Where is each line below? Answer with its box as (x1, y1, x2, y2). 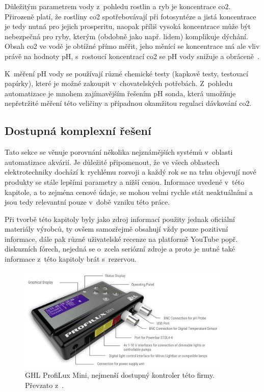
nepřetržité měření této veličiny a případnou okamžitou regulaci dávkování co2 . (5, 98, 252, 108)
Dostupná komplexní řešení (5, 123, 151, 138)
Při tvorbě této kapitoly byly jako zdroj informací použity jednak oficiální (5, 213, 235, 224)
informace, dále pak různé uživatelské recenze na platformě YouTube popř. (5, 233, 238, 244)
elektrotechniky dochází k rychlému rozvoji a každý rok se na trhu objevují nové (5, 166, 256, 177)
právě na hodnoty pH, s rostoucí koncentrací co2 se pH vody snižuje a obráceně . (5, 50, 259, 61)
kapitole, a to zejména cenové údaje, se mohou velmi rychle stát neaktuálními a (5, 186, 253, 197)
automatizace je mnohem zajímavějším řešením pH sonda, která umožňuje (5, 88, 236, 98)
